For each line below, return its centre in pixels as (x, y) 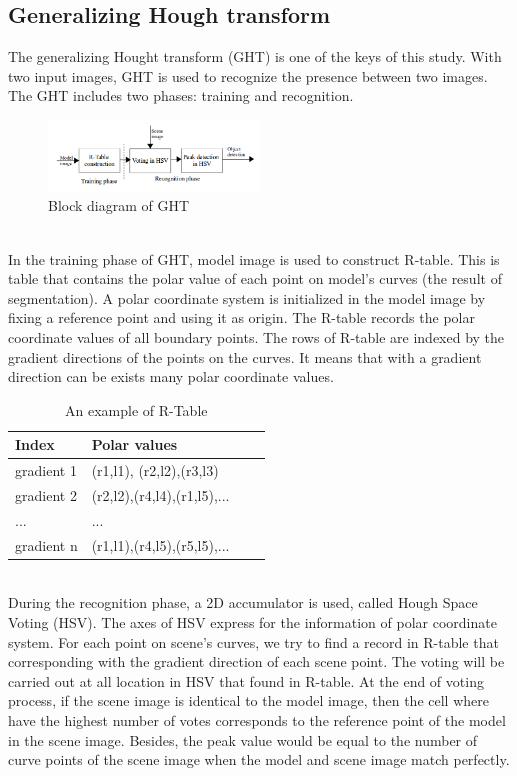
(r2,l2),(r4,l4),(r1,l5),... (160, 495)
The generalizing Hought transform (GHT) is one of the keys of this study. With (255, 56)
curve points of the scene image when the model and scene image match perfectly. (259, 759)
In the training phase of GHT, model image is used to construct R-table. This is (254, 258)
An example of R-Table (136, 409)
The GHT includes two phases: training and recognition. (181, 95)
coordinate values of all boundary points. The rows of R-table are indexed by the (256, 336)
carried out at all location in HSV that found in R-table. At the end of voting (246, 680)
